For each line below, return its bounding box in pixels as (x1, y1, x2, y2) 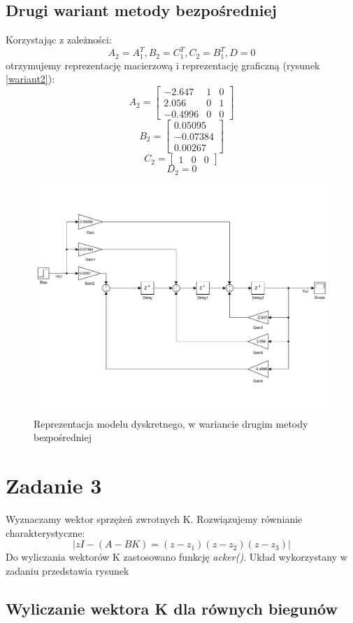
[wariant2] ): (6, 71, 55, 86)
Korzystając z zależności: (6, 32, 112, 47)
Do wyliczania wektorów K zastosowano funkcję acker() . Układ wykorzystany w (6, 549, 347, 564)
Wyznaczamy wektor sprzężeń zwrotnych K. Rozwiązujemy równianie (6, 512, 303, 526)
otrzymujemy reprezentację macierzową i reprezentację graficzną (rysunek (6, 57, 320, 72)
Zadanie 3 (6, 471, 102, 500)
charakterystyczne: (6, 525, 85, 540)
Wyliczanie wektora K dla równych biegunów (6, 597, 338, 619)
